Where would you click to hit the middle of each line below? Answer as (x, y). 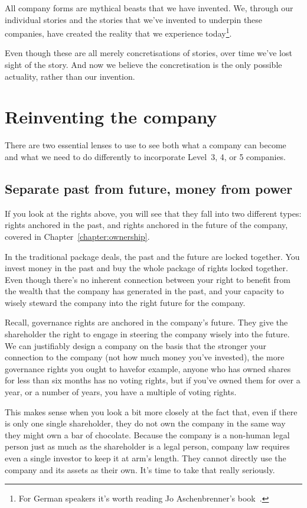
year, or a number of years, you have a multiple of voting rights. (121, 392)
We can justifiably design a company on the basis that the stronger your (136, 345)
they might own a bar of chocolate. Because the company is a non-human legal (147, 434)
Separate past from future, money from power (149, 188)
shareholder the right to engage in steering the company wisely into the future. (147, 334)
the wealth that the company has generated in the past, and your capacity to (144, 291)
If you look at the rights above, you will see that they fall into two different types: (153, 213)
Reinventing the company (111, 117)
